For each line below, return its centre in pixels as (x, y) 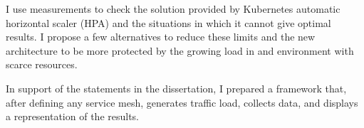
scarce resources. (42, 64)
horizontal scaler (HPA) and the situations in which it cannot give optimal (168, 22)
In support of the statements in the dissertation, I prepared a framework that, (176, 88)
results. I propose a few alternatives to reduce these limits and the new (161, 37)
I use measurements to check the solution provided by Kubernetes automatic (173, 9)
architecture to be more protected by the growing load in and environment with (180, 50)
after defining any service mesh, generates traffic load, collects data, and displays (182, 102)
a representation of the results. (73, 116)
